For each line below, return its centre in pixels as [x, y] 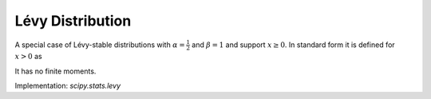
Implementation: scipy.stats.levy [68, 86]
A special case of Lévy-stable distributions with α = [100, 45]
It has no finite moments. [55, 71]
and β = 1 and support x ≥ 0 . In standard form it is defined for [293, 45]
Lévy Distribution [73, 21]
